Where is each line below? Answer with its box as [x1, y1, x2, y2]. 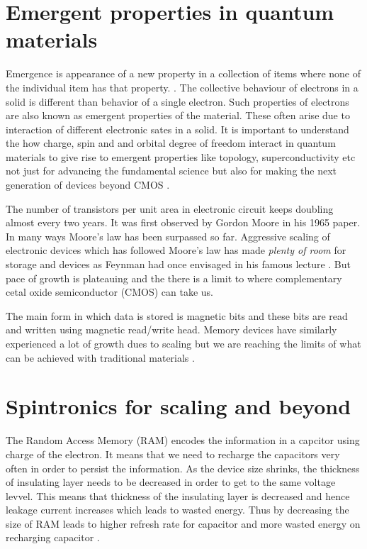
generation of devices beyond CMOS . [6, 177, 170, 192]
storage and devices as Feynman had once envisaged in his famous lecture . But [6, 257, 351, 272]
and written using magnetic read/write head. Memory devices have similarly [6, 322, 337, 337]
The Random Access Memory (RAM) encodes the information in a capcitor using [6, 433, 360, 448]
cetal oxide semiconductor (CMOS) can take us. [6, 284, 214, 299]
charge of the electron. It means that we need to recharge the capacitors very [6, 446, 340, 461]
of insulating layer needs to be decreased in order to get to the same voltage [6, 475, 336, 489]
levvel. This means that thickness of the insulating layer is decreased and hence [6, 488, 350, 503]
